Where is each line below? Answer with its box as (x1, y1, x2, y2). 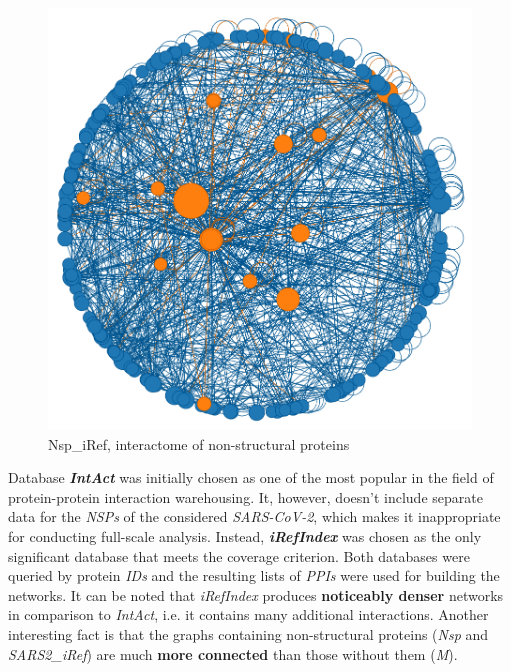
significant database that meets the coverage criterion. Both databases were (8, 545, 470, 566)
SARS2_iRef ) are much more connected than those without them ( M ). (8, 643, 458, 664)
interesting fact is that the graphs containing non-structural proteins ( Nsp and (8, 624, 489, 645)
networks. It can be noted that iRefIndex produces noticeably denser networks (8, 584, 504, 605)
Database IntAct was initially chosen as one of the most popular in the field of (8, 467, 494, 488)
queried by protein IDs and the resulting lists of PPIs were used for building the (8, 565, 500, 586)
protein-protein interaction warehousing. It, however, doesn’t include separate (8, 486, 483, 507)
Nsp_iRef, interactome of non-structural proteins (48, 433, 350, 454)
